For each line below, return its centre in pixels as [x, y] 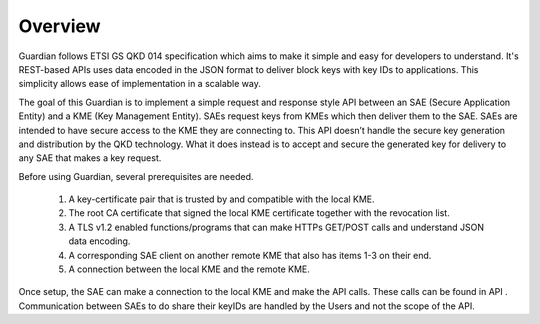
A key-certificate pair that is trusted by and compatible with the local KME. [221, 199]
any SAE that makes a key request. [90, 158]
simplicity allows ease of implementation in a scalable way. [140, 84]
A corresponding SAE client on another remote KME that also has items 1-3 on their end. [250, 255]
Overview [59, 26]
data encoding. [99, 241]
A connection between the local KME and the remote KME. [189, 269]
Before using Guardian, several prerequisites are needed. [136, 176]
